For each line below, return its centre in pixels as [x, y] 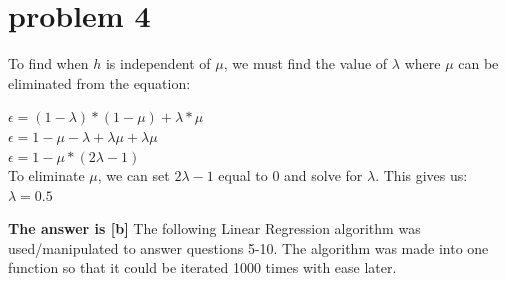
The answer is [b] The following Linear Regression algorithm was [214, 228]
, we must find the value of [305, 63]
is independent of [158, 63]
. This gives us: [421, 175]
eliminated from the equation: [99, 82]
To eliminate [46, 175]
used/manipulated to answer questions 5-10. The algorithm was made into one [248, 247]
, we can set [133, 175]
